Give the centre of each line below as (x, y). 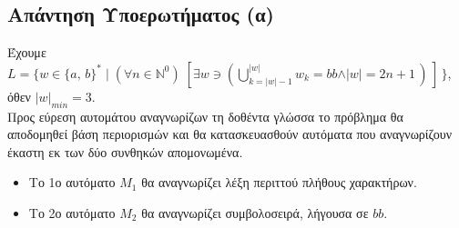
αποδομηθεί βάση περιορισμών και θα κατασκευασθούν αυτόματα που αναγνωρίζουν (230, 134)
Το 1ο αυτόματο (72, 182)
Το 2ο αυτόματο (72, 212)
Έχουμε (27, 52)
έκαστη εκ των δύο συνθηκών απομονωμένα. (125, 151)
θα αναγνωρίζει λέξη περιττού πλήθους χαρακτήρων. (279, 182)
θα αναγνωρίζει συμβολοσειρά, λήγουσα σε (255, 212)
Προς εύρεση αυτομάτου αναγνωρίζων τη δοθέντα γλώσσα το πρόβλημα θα (205, 116)
